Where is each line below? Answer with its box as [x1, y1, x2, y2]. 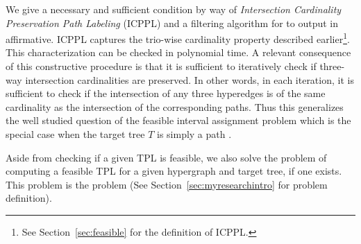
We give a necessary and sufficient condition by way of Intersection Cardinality [6, 2, 342, 16]
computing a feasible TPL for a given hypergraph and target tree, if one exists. [6, 164, 342, 178]
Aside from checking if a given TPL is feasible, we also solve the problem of [6, 150, 327, 164]
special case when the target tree [6, 127, 145, 141]
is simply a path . [156, 127, 232, 141]
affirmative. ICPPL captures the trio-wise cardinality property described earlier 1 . [6, 30, 350, 46]
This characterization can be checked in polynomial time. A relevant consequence [6, 45, 351, 60]
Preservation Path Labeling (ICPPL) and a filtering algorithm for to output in [6, 15, 339, 30]
